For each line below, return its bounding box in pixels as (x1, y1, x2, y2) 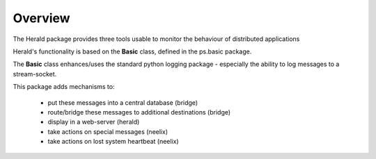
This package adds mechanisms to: (13, 83, 115, 91)
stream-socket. (13, 69, 57, 78)
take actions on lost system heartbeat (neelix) (47, 137, 179, 146)
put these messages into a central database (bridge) (47, 98, 198, 107)
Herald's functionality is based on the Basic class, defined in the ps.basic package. (13, 47, 252, 56)
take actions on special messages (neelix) (47, 127, 169, 135)
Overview (13, 10, 70, 26)
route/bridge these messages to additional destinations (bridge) (47, 108, 231, 116)
